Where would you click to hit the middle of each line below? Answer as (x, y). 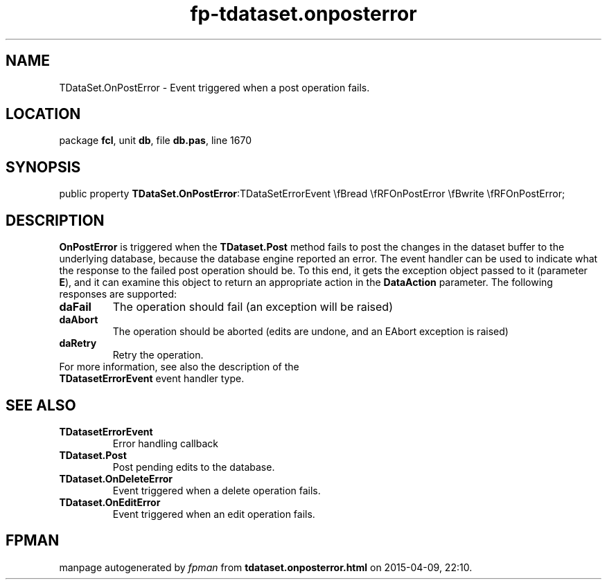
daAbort (79, 320)
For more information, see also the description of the (179, 367)
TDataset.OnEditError (110, 502)
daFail (75, 307)
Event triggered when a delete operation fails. (217, 490)
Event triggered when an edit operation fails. (214, 514)
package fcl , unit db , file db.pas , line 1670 (155, 141)
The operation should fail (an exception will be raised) (253, 307)
